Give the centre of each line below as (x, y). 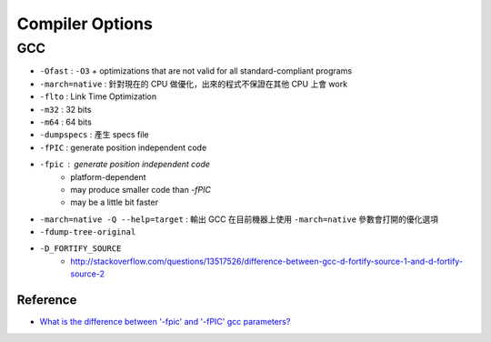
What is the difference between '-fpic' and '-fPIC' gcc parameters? (165, 322)
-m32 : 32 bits (65, 109)
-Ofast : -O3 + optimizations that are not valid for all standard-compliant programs (196, 71)
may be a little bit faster (115, 202)
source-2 (87, 274)
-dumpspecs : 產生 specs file (94, 135)
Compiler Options (85, 24)
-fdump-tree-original (88, 232)
